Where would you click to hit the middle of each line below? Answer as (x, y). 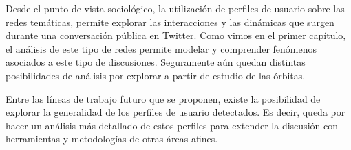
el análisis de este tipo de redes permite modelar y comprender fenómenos (161, 48)
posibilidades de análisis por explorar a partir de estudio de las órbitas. (156, 75)
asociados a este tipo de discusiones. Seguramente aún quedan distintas (156, 62)
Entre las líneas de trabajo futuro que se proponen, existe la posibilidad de (163, 98)
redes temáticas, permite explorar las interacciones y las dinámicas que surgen (170, 22)
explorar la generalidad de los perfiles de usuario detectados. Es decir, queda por (175, 112)
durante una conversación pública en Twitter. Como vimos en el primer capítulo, (176, 35)
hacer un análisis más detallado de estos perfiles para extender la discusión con (172, 125)
